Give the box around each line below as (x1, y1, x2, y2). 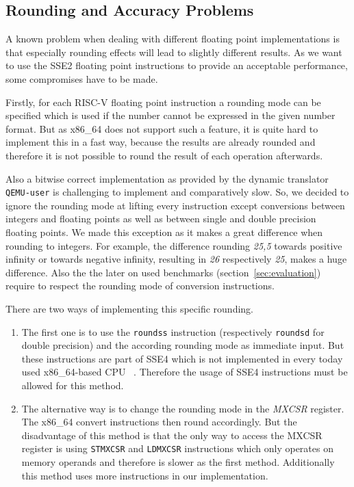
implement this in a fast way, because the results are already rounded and (5, 135, 316, 149)
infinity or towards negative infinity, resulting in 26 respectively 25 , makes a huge (5, 252, 347, 266)
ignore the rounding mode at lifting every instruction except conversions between (5, 198, 345, 212)
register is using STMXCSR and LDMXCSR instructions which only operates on (21, 441, 333, 456)
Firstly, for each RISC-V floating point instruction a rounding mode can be (5, 94, 321, 109)
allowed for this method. (21, 378, 124, 392)
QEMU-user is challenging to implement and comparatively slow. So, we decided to (5, 185, 349, 199)
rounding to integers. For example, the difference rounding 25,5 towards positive (5, 238, 342, 252)
